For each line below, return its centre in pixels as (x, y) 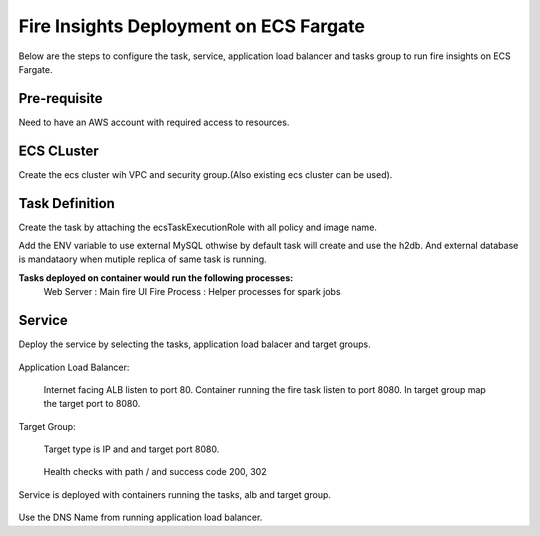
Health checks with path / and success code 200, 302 (155, 472)
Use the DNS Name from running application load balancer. (140, 517)
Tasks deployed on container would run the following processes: (156, 277)
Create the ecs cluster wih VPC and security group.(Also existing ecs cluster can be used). (205, 174)
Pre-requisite (60, 98)
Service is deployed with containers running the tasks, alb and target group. (175, 494)
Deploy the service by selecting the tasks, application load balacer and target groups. (194, 344)
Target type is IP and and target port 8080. (131, 449)
